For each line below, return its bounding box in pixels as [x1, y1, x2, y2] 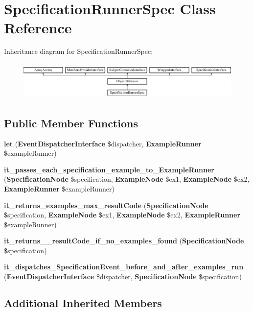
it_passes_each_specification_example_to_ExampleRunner [4, 164, 214, 174]
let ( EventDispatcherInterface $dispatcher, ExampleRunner [4, 138, 202, 148]
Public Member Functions [4, 115, 138, 130]
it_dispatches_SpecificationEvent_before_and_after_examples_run [4, 262, 244, 272]
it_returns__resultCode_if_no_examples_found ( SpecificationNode [4, 236, 244, 246]
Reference [4, 18, 72, 38]
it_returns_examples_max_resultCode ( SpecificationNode [4, 200, 208, 210]
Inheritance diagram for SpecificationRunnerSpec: [4, 46, 153, 56]
